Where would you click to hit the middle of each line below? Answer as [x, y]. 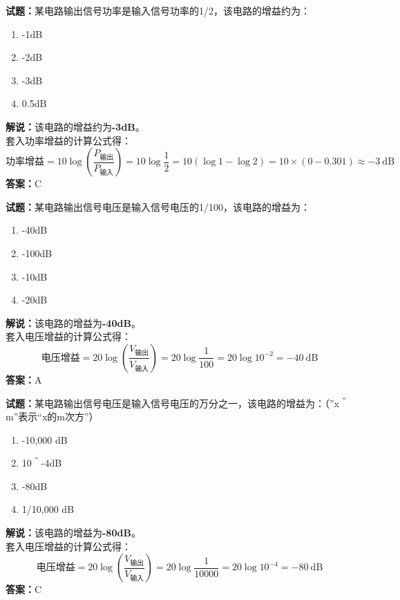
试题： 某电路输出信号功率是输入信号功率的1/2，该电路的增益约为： [158, 10]
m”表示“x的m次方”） [52, 416]
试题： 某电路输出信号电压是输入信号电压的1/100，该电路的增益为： [158, 206]
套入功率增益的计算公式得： [68, 140]
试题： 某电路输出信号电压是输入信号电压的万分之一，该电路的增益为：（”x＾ [177, 403]
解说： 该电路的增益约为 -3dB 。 [75, 126]
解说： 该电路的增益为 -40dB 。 [73, 322]
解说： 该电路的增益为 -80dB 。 [73, 533]
